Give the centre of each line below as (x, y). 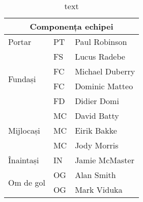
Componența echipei (71, 26)
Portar (20, 42)
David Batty (97, 116)
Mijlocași (24, 130)
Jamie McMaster (105, 160)
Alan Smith (95, 175)
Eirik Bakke (96, 130)
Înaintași (24, 160)
